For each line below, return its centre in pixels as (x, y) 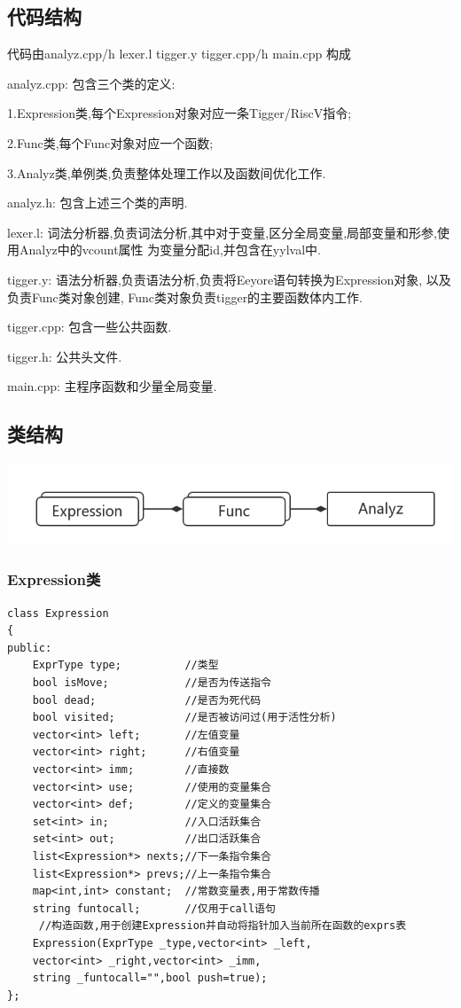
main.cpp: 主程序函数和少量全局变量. (112, 386)
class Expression (58, 613)
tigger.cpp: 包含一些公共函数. (90, 327)
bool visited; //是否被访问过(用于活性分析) (184, 718)
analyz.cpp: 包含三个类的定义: (91, 83)
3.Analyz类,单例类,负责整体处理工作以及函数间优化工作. (167, 172)
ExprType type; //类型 (125, 665)
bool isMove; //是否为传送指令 (152, 683)
